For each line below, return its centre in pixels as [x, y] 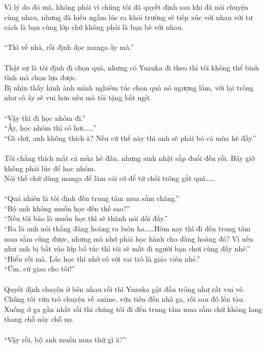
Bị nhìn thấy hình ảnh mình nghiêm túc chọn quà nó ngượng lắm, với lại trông [129, 87]
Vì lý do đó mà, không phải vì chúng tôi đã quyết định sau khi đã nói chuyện [126, 7]
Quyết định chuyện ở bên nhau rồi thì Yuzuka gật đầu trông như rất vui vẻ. [125, 289]
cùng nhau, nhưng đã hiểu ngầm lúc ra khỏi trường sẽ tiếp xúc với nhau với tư [128, 17]
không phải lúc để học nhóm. [50, 168]
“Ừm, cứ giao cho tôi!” [40, 269]
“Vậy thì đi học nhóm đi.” [45, 117]
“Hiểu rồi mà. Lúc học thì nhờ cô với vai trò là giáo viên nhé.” [102, 258]
